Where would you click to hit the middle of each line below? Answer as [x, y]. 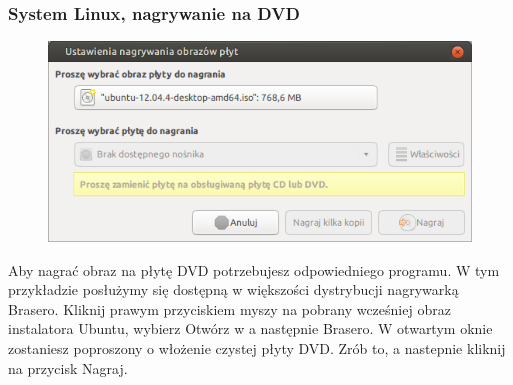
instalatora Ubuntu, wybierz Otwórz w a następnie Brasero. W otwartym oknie [250, 328]
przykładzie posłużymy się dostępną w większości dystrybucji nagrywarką [233, 289]
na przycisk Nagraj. [68, 367]
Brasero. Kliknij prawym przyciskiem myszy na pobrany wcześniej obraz [229, 308]
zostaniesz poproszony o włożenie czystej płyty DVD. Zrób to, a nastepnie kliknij [257, 347]
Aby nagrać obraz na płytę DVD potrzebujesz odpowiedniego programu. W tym [254, 269]
